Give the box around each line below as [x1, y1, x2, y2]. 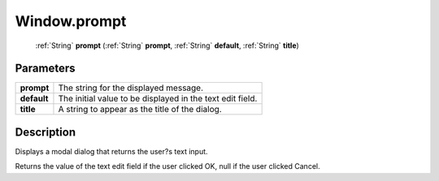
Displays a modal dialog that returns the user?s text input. [15, 146, 208, 156]
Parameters [15, 62, 76, 75]
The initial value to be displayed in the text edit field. [58, 93, 258, 105]
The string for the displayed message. [58, 82, 203, 93]
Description [15, 125, 76, 139]
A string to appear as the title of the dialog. [58, 104, 223, 115]
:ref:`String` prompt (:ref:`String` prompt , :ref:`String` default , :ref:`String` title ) [35, 41, 300, 50]
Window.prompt [15, 12, 127, 30]
